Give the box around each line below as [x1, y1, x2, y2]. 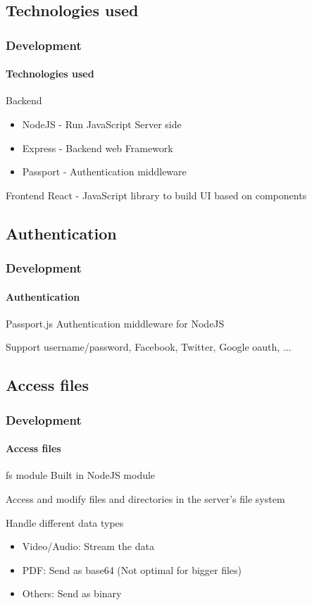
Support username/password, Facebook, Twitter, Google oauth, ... [6, 339, 292, 354]
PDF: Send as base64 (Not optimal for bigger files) [22, 562, 242, 577]
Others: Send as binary [22, 586, 122, 601]
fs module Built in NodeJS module [6, 468, 156, 482]
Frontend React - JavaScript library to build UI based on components [6, 187, 307, 202]
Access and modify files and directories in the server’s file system [6, 492, 285, 506]
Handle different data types [6, 515, 124, 530]
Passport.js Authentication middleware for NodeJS [6, 316, 225, 330]
